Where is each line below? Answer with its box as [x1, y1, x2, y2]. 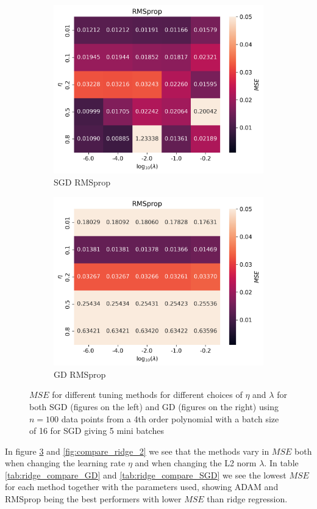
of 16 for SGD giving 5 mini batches [29, 424, 164, 437]
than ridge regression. [207, 493, 288, 505]
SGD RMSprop [54, 176, 111, 189]
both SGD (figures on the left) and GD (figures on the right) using [29, 400, 279, 413]
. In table [264, 457, 299, 469]
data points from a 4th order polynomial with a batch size [61, 412, 279, 425]
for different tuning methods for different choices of [52, 388, 243, 401]
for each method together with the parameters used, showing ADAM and [5, 480, 279, 493]
